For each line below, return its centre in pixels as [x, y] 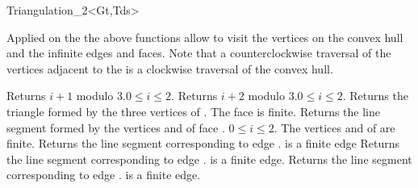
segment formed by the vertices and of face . [116, 127]
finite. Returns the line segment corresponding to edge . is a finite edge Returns [203, 143]
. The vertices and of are [334, 127]
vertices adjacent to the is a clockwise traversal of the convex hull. [170, 68]
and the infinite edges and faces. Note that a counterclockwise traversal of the [199, 53]
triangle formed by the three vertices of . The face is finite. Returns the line [193, 111]
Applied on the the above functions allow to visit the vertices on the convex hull [205, 37]
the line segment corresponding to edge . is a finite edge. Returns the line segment [209, 159]
